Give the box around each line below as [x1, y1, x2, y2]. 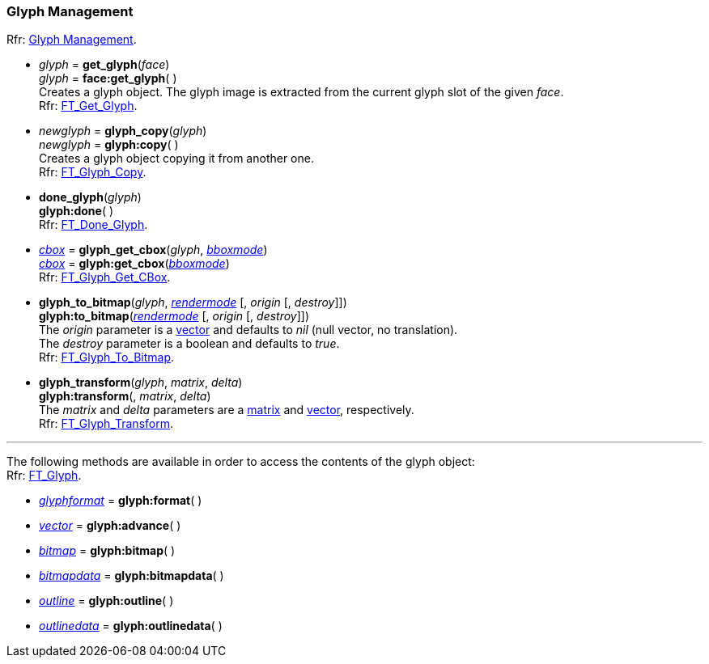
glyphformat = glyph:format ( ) [39, 493, 202, 508]
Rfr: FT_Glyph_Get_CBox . [39, 270, 171, 285]
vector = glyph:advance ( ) [39, 518, 181, 533]
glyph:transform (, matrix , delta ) [39, 389, 211, 404]
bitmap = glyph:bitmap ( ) [39, 543, 176, 558]
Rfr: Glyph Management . [6, 32, 137, 47]
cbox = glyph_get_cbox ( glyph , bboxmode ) [39, 243, 268, 257]
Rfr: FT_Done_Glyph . [39, 218, 148, 232]
